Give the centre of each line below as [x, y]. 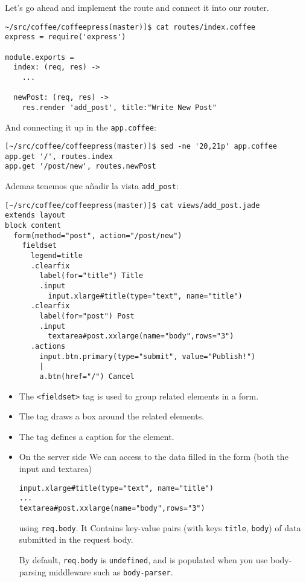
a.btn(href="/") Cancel [87, 376]
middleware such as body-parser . [111, 571]
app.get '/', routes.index [59, 156]
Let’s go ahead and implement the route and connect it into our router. [137, 7]
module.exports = [40, 57]
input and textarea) [56, 469]
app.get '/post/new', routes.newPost [81, 167]
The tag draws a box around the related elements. [112, 416]
